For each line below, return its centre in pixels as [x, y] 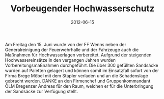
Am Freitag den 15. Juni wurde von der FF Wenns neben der [66, 44]
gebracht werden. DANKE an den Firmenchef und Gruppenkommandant [78, 81]
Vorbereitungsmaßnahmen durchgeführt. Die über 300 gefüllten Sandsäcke [82, 65]
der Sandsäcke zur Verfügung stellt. [41, 91]
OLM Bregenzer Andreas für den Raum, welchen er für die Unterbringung [79, 86]
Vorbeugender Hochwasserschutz [82, 9]
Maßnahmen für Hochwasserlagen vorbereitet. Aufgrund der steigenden [78, 55]
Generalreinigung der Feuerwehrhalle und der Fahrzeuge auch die [72, 49]
